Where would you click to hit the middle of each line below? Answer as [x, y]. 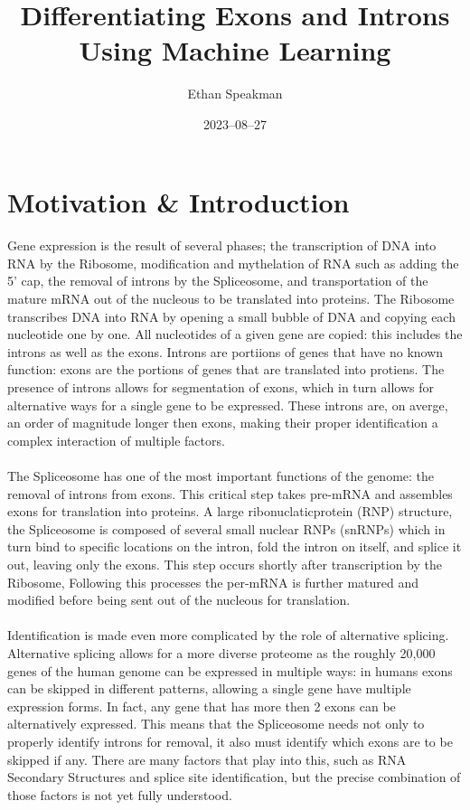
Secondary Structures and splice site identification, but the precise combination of [234, 777]
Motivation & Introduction [179, 201]
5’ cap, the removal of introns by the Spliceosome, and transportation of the [218, 281]
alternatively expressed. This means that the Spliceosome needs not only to [216, 724]
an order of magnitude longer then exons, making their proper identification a [223, 423]
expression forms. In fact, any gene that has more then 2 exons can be [202, 706]
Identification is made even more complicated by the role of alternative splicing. [228, 635]
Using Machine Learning [235, 50]
